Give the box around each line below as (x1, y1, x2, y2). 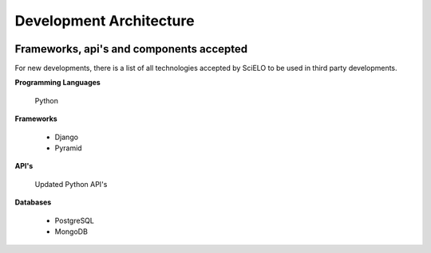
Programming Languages (14, 78, 101, 88)
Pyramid (54, 143, 83, 153)
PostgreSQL (54, 216, 95, 225)
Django (54, 132, 79, 142)
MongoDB (54, 227, 88, 236)
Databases (14, 197, 52, 207)
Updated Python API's (34, 179, 108, 189)
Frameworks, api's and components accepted (14, 42, 247, 56)
